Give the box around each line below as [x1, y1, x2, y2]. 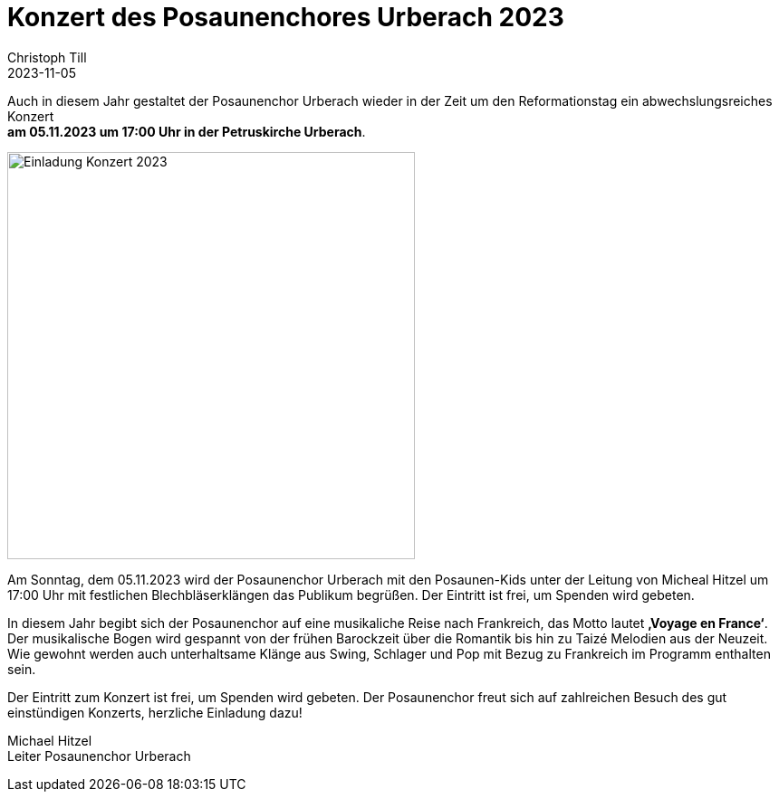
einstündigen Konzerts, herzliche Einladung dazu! [7, 704, 303, 720]
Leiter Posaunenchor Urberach [7, 747, 191, 764]
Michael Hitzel [7, 732, 92, 748]
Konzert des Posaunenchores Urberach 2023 [7, 2, 564, 33]
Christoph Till [7, 49, 87, 65]
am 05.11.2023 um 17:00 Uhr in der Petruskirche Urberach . [7, 123, 366, 139]
